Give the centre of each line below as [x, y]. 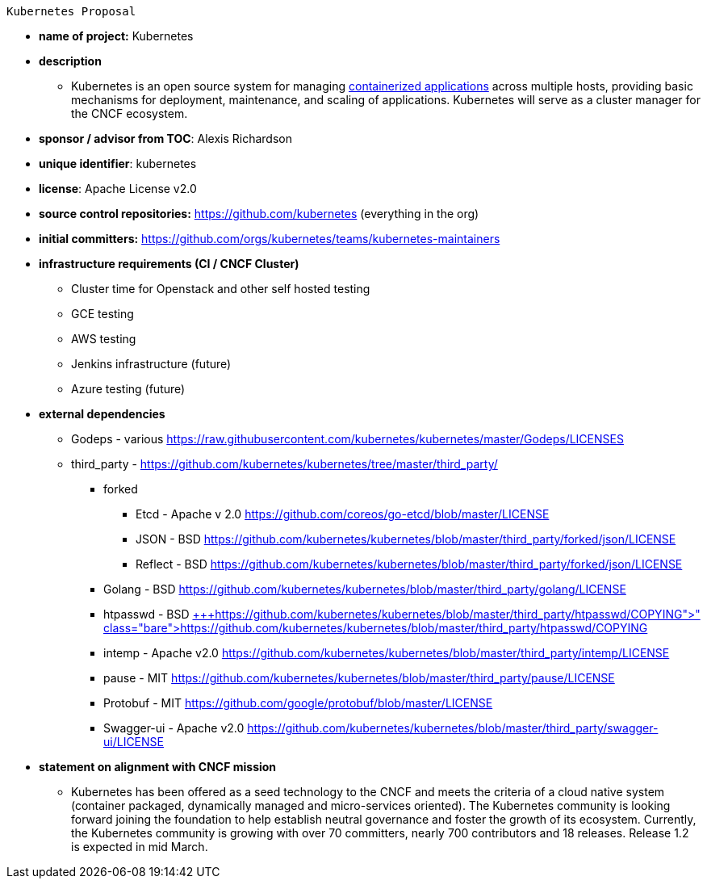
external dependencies [102, 414]
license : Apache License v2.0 [118, 189]
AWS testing [104, 339]
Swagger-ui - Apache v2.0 [174, 728]
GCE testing [102, 314]
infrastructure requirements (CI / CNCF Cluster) [169, 264]
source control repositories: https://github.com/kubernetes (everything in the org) [259, 214]
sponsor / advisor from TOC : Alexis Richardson [165, 138]
